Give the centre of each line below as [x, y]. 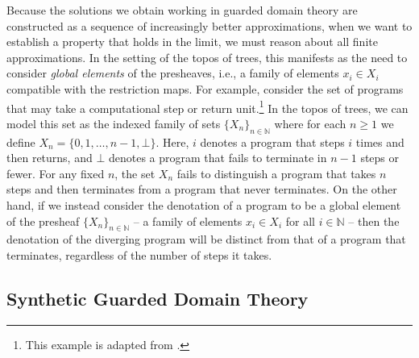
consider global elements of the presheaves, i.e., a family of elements [173, 73]
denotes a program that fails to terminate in [218, 158]
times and [380, 142]
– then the [374, 221]
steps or [380, 158]
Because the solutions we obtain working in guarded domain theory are [182, 10]
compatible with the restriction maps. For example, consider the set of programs [205, 88]
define [21, 142]
